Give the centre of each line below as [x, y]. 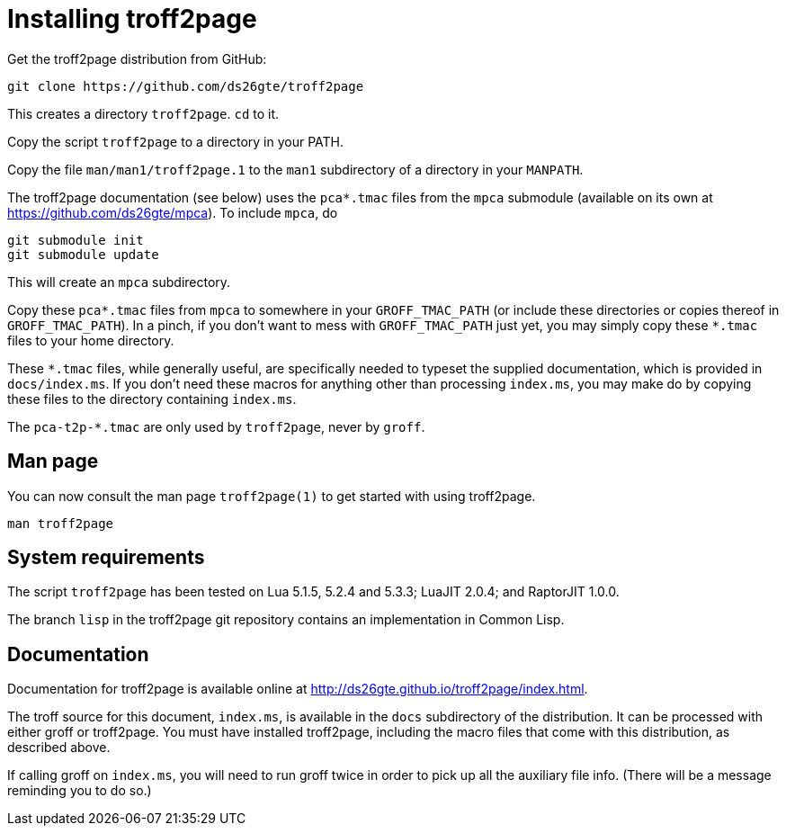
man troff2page [61, 523]
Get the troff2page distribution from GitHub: [137, 58]
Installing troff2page [132, 19]
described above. [59, 748]
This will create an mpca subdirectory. [119, 282]
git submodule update [83, 254]
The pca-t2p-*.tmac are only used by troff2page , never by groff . [216, 426]
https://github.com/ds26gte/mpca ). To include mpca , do [173, 212]
